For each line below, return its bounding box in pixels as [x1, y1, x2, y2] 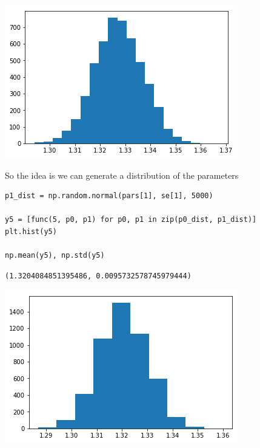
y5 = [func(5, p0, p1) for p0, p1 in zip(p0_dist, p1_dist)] [5, 215, 257, 224]
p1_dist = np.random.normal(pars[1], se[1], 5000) [5, 191, 213, 201]
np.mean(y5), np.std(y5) [5, 251, 105, 260]
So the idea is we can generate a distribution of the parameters [5, 168, 239, 181]
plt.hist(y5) [5, 227, 57, 236]
